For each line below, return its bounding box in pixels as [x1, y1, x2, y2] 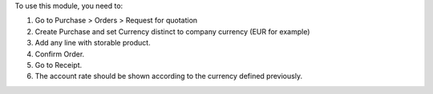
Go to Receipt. [34, 60, 83, 69]
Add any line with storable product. [34, 38, 152, 48]
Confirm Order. [34, 49, 85, 59]
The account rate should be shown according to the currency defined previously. [34, 72, 303, 81]
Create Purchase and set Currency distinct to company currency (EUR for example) [34, 26, 310, 36]
